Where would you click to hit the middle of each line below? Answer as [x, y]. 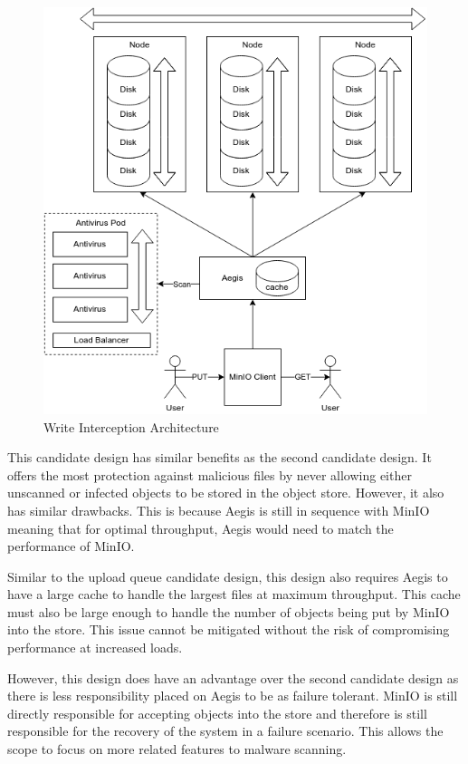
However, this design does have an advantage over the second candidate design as [233, 677]
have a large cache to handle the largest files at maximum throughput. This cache [234, 594]
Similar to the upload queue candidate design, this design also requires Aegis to [228, 576]
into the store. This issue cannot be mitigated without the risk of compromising [229, 629]
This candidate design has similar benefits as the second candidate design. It [220, 457]
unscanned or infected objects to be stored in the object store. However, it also [226, 493]
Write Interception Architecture [131, 426]
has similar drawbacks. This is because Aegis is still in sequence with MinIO [219, 510]
